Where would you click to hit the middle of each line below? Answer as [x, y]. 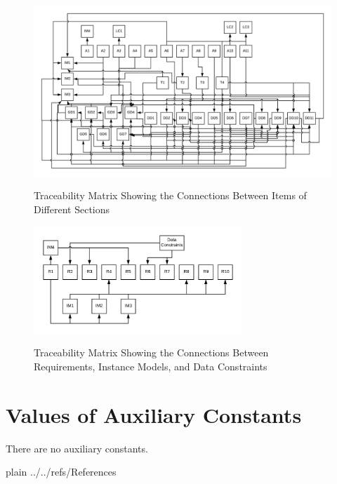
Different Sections [72, 209]
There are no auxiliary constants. [77, 448]
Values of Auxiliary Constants [154, 414]
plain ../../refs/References [61, 472]
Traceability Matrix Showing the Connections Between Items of [170, 195]
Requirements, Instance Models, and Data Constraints [151, 366]
